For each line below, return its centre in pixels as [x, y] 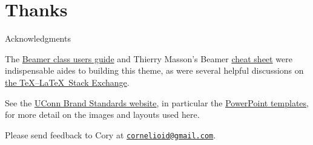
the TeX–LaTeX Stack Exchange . [67, 82]
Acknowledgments [38, 38]
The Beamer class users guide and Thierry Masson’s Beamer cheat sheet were [149, 58]
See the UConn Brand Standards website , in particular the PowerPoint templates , [157, 102]
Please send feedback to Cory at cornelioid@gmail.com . [110, 134]
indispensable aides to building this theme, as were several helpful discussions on [154, 70]
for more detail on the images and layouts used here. [102, 114]
